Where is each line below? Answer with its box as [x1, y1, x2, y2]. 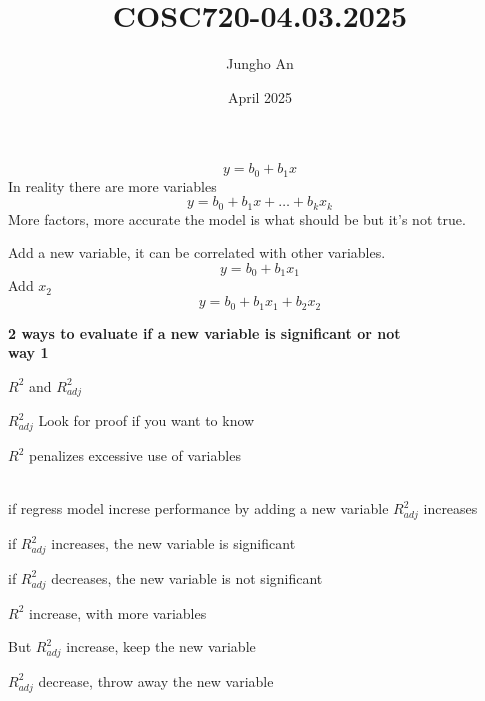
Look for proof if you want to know [38, 410, 255, 431]
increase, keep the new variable [66, 636, 256, 657]
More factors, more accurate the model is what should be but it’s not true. [8, 208, 466, 229]
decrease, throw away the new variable [38, 670, 274, 691]
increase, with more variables [28, 602, 207, 623]
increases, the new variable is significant [51, 533, 296, 554]
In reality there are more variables [8, 175, 217, 196]
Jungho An [226, 53, 294, 74]
